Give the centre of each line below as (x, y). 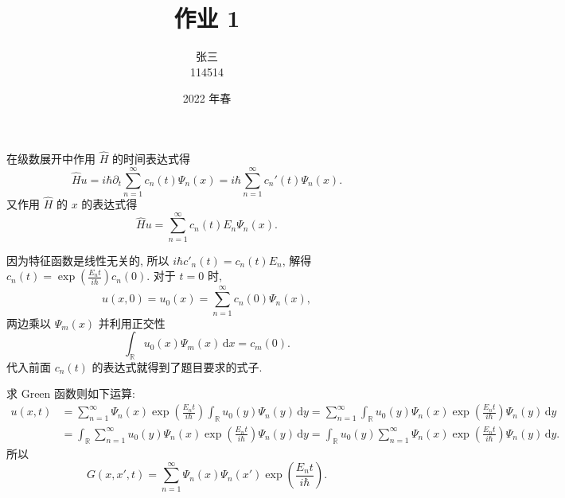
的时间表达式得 (151, 159)
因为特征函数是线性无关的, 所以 (88, 260)
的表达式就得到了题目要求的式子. (177, 366)
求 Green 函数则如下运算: (71, 393)
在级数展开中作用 (51, 159)
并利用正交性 (132, 323)
